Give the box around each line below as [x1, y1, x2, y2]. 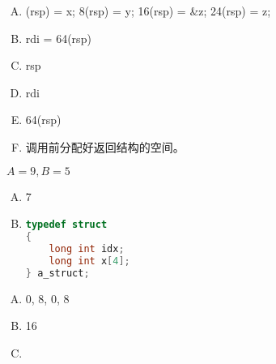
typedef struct [25, 219, 108, 231]
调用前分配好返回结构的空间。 [25, 138, 185, 155]
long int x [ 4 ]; [49, 255, 130, 267]
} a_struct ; [25, 267, 90, 279]
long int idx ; [49, 242, 125, 255]
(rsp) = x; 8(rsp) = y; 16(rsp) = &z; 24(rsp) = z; [25, 2, 271, 19]
